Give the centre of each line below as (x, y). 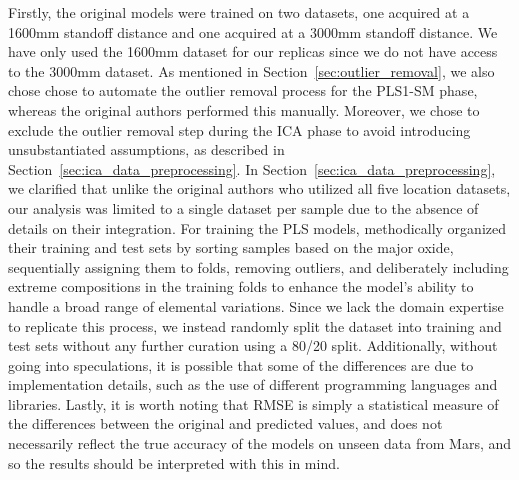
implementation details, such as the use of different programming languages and (253, 384)
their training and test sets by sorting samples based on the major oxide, (231, 247)
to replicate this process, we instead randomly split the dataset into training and (255, 325)
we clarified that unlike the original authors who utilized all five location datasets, (259, 188)
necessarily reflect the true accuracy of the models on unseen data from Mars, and (260, 443)
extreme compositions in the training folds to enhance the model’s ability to (241, 286)
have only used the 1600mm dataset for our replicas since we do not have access (253, 51)
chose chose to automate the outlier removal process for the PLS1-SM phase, (243, 90)
